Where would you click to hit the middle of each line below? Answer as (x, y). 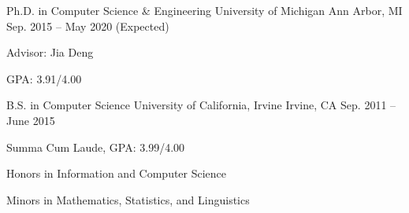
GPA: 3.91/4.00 (44, 78)
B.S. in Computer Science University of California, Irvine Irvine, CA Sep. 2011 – (201, 105)
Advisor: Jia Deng (50, 52)
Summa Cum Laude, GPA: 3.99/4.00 (96, 147)
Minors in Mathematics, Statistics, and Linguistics (128, 199)
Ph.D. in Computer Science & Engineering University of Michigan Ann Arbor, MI (204, 10)
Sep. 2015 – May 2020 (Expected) (88, 26)
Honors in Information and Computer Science (117, 173)
